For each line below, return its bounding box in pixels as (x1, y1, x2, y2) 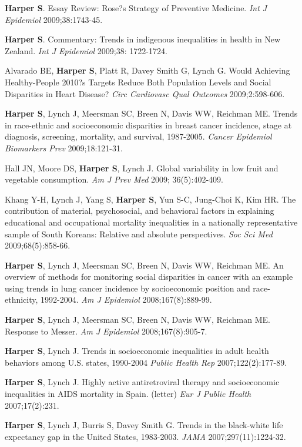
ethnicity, (5, 293, 38, 306)
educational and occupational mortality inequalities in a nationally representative (5, 216, 298, 228)
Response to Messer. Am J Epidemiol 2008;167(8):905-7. (5, 325, 207, 337)
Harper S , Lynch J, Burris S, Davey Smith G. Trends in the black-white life (5, 419, 283, 431)
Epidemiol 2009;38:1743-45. (5, 13, 103, 25)
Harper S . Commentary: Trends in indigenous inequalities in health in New (5, 33, 281, 45)
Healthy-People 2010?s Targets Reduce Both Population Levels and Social (5, 75, 271, 88)
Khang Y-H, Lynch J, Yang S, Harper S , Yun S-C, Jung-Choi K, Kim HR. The (5, 193, 296, 205)
